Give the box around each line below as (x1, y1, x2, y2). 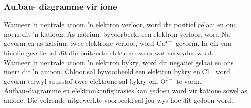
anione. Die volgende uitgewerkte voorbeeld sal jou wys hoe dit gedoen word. (4, 94, 233, 105)
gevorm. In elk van (176, 38, 232, 48)
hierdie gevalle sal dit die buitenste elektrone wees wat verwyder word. (4, 48, 214, 57)
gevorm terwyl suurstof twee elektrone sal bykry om (4, 76, 158, 86)
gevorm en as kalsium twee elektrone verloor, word (4, 38, 154, 48)
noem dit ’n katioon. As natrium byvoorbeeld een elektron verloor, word (4, 28, 219, 39)
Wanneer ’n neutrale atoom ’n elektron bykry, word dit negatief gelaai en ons (4, 57, 234, 67)
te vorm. (176, 76, 201, 86)
